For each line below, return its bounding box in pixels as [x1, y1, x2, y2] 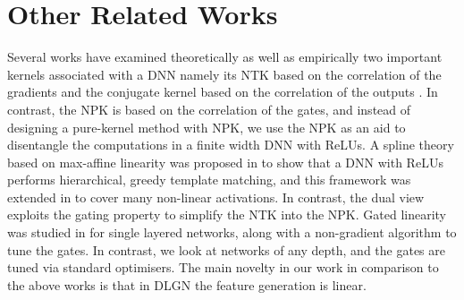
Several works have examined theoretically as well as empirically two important [7, 47, 443, 66]
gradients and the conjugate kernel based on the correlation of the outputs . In [7, 82, 438, 101]
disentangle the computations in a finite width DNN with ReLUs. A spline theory [7, 135, 454, 154]
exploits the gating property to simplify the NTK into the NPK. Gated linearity [7, 205, 446, 224]
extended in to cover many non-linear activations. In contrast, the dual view [7, 187, 425, 206]
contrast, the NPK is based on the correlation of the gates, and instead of [7, 99, 411, 118]
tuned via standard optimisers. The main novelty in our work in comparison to [7, 258, 439, 277]
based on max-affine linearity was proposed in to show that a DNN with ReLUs [7, 152, 443, 171]
